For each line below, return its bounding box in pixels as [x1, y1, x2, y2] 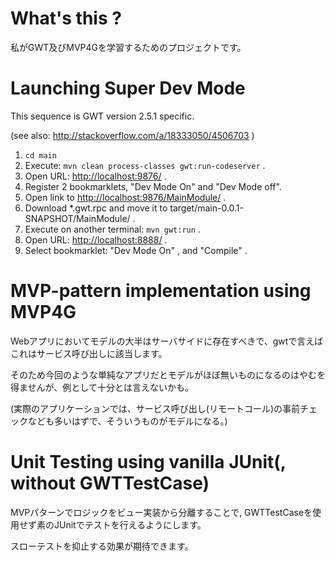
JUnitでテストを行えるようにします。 [53, 518, 207, 531]
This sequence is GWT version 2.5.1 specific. [10, 110, 195, 122]
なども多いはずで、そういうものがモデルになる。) [27, 415, 228, 427]
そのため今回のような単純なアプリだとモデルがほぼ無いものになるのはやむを [10, 368, 326, 381]
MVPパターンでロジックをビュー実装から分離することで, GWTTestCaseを [10, 506, 313, 518]
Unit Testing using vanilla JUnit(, [10, 451, 287, 473]
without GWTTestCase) [10, 472, 210, 494]
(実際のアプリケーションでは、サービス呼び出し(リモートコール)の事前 [10, 402, 301, 414]
